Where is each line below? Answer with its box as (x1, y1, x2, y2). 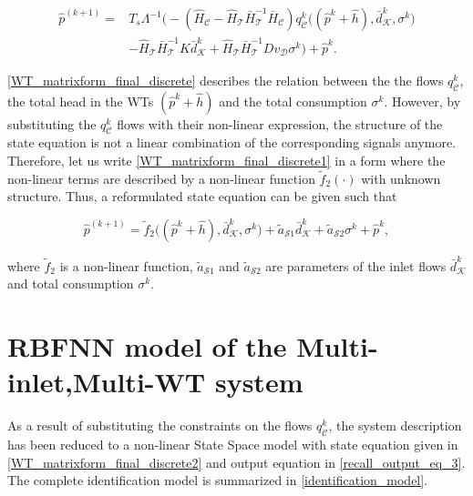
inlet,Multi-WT (7, 363, 206, 400)
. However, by (384, 91, 461, 110)
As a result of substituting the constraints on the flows (7, 416, 313, 435)
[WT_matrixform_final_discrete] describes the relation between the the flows (7, 70, 444, 89)
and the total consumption (219, 91, 367, 110)
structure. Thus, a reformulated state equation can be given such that (7, 187, 397, 206)
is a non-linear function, (59, 256, 193, 275)
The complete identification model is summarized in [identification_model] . (7, 471, 428, 490)
